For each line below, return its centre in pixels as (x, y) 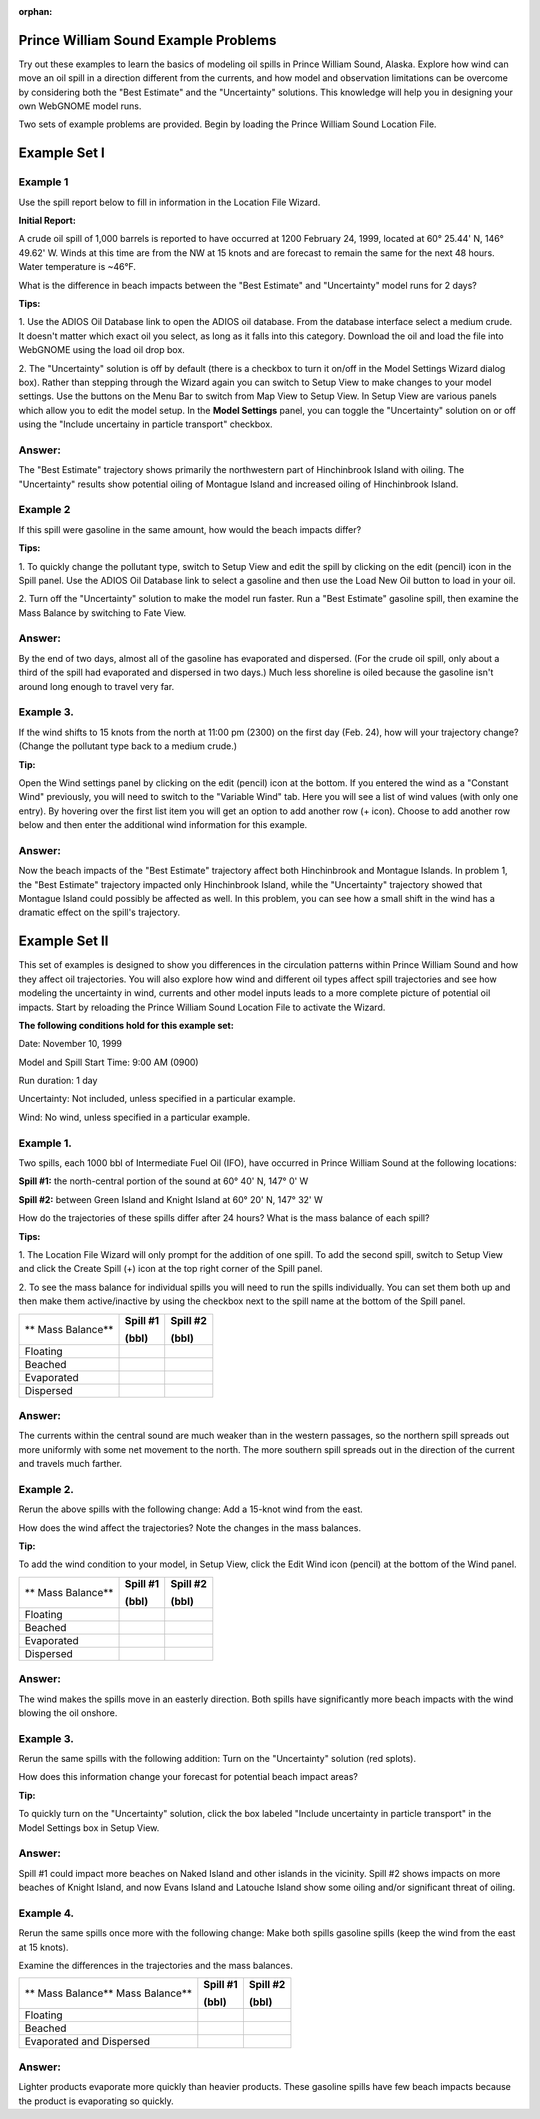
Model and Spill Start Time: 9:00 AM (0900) (108, 1062)
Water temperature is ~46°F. (77, 267)
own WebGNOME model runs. (80, 106)
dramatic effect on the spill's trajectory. (99, 912)
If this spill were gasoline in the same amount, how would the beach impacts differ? (190, 529)
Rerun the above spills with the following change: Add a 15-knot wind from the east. (191, 1509)
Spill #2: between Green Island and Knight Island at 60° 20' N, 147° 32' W (171, 1199)
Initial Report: (47, 221)
